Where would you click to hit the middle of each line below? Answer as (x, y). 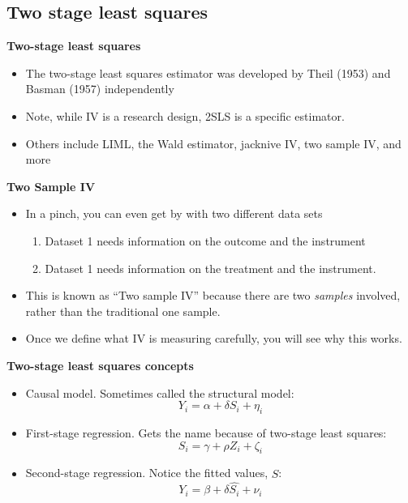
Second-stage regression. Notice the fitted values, (147, 473)
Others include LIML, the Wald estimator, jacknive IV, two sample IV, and (213, 143)
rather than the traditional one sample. (123, 311)
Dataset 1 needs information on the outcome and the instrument (205, 240)
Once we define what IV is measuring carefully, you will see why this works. (214, 338)
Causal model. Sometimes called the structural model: (160, 392)
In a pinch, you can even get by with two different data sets (174, 213)
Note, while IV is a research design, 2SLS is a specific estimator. (185, 115)
